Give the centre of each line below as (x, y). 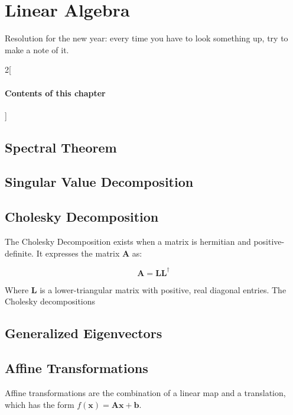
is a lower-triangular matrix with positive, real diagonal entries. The (163, 289)
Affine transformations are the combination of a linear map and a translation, (145, 392)
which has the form (40, 404)
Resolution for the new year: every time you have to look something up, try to (146, 38)
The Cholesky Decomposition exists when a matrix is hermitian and (128, 241)
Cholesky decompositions (50, 301)
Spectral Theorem (61, 147)
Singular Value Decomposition (99, 182)
